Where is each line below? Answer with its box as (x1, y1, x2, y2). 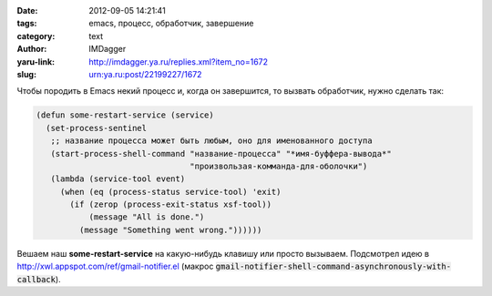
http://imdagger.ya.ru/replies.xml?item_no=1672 (88, 56, 269, 67)
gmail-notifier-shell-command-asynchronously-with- (215, 261, 451, 272)
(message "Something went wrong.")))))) (78, 224, 262, 235)
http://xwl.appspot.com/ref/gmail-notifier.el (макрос (16, 260, 214, 272)
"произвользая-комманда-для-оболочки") (190, 160, 368, 171)
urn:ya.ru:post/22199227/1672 (88, 68, 202, 79)
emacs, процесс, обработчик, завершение (88, 18, 254, 29)
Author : (16, 44, 47, 55)
